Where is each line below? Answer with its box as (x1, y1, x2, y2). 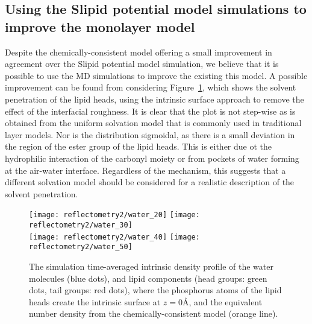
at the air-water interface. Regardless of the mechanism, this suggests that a (5, 164, 286, 176)
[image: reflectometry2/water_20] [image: (29, 211, 200, 220)
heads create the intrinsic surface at (29, 295, 161, 308)
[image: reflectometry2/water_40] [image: (29, 232, 200, 241)
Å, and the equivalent (182, 295, 263, 308)
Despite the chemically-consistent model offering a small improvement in (5, 45, 272, 58)
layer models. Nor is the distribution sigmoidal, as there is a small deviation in (5, 128, 295, 141)
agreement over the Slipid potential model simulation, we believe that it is (5, 57, 279, 70)
